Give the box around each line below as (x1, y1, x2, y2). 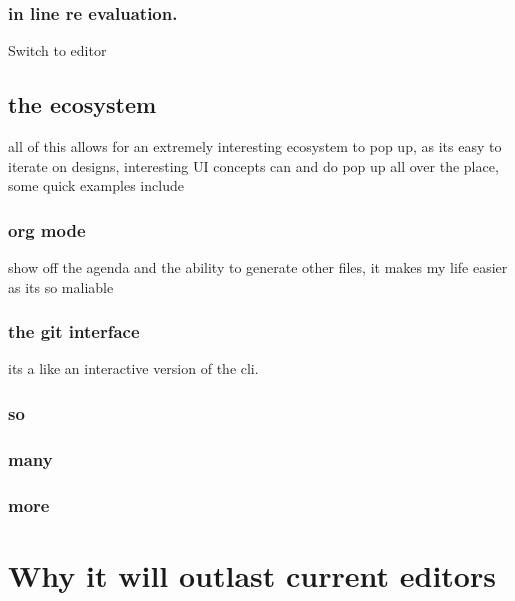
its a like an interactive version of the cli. (8, 358, 259, 379)
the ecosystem (8, 89, 157, 120)
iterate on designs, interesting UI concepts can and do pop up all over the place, (8, 155, 499, 176)
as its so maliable (8, 276, 114, 297)
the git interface (8, 319, 140, 344)
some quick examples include (8, 175, 184, 196)
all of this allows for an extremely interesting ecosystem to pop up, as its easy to (8, 136, 502, 157)
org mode (8, 217, 86, 242)
